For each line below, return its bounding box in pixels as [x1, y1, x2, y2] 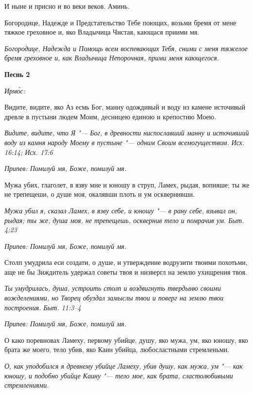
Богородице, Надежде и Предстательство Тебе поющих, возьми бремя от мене [4, 17, 236, 27]
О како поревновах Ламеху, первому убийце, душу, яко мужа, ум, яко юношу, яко [4, 335, 248, 345]
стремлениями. [4, 380, 49, 390]
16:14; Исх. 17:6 [4, 147, 53, 157]
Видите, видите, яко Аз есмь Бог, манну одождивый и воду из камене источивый [4, 102, 246, 112]
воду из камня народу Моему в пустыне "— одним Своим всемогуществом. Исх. [4, 137, 245, 147]
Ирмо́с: [4, 85, 25, 95]
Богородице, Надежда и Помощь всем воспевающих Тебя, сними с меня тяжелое [4, 43, 248, 53]
